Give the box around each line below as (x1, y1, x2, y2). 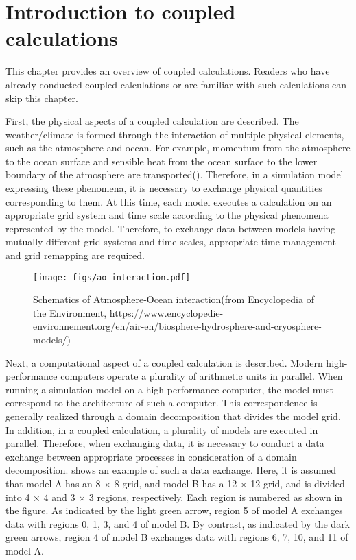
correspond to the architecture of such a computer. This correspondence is (5, 395, 318, 410)
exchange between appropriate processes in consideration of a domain (5, 449, 297, 463)
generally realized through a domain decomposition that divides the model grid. (5, 409, 341, 424)
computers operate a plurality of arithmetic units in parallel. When (60, 369, 343, 383)
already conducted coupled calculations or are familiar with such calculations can (5, 77, 347, 91)
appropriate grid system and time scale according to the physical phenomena (5, 208, 329, 222)
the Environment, (33, 305, 107, 319)
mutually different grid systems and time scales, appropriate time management (5, 234, 336, 249)
